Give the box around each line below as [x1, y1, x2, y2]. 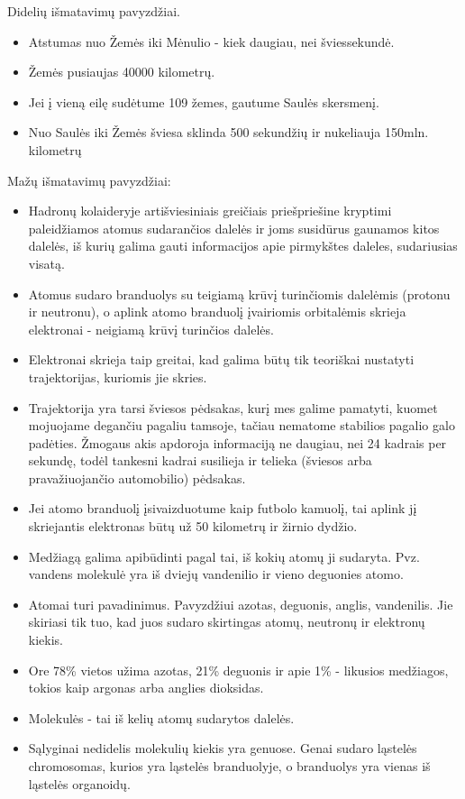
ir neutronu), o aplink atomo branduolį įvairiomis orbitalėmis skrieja [28, 302, 406, 321]
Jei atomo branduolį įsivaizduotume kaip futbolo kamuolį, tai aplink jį [28, 499, 417, 518]
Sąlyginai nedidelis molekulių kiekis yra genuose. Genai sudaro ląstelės [28, 739, 417, 758]
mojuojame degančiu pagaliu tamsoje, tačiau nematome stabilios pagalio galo [28, 416, 455, 435]
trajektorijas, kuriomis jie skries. [28, 367, 207, 386]
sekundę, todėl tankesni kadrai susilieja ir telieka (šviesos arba [28, 451, 372, 470]
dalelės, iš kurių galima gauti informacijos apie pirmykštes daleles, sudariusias [28, 236, 458, 255]
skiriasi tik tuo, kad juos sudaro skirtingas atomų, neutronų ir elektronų [28, 612, 425, 631]
